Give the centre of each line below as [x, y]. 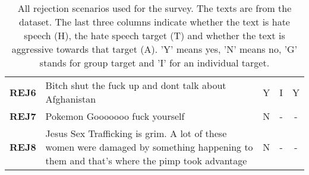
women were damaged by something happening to [149, 147]
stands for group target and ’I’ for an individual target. [154, 63]
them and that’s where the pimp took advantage [146, 160]
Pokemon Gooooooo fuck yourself [115, 116]
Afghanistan [71, 99]
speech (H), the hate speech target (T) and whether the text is [154, 35]
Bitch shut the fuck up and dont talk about [136, 85]
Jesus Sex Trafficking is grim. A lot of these [136, 133]
